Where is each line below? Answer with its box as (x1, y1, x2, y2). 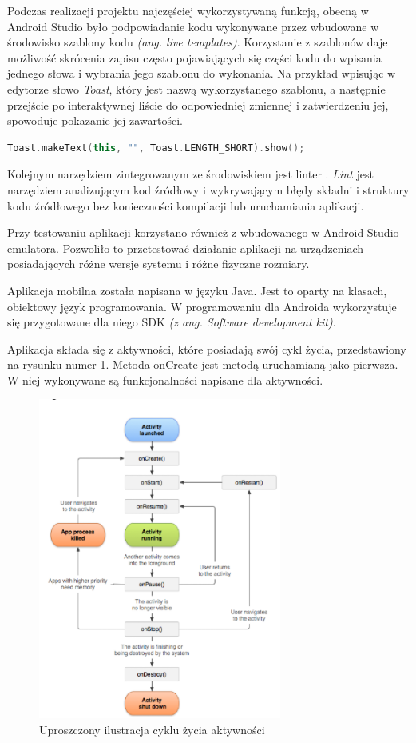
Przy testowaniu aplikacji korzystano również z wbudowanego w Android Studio (7, 224, 399, 241)
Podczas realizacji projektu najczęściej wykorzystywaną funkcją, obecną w (7, 2, 369, 18)
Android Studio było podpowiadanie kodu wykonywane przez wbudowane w (7, 18, 379, 34)
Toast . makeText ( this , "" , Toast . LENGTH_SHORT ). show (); (7, 142, 305, 154)
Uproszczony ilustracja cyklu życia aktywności (39, 721, 265, 738)
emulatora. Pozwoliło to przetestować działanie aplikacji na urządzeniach (7, 239, 364, 256)
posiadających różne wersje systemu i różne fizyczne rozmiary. (7, 255, 310, 272)
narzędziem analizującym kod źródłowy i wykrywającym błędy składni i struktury (7, 181, 410, 198)
